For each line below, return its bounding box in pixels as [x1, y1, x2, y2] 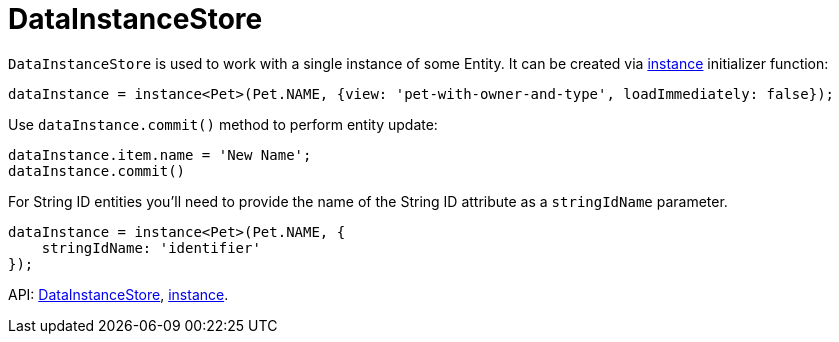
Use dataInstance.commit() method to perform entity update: [8, 115, 438, 133]
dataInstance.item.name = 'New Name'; [8, 146, 312, 163]
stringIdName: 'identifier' [41, 239, 261, 256]
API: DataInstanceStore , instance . [8, 285, 229, 303]
